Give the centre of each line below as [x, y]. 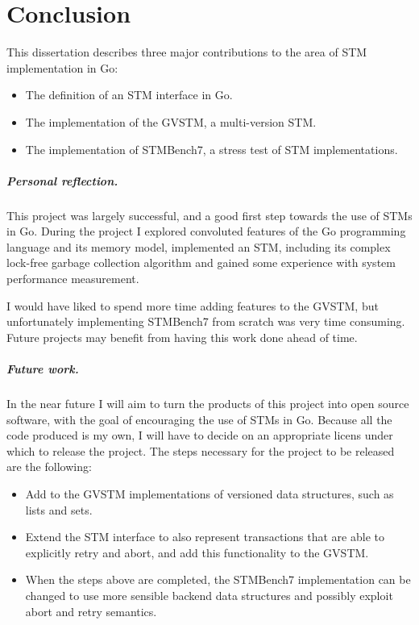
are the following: [49, 467]
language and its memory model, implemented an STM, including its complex [199, 246]
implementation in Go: [62, 67]
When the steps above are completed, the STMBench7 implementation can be [218, 579]
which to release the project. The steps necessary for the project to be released [201, 450]
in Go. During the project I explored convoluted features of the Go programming [206, 231]
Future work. [43, 369]
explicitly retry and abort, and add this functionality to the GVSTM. [197, 552]
